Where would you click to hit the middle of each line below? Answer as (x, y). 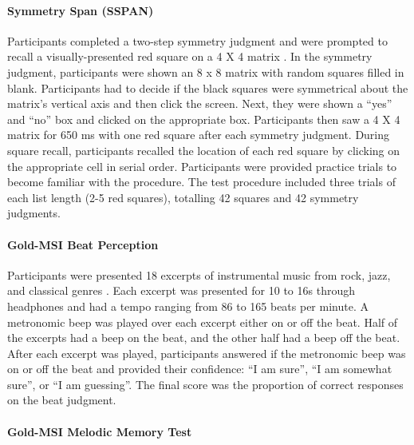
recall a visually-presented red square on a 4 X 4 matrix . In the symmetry (190, 56)
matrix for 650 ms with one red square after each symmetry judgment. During (199, 135)
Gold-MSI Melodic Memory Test (100, 431)
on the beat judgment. (62, 400)
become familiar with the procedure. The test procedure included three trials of (201, 182)
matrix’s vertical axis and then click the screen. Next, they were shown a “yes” (200, 103)
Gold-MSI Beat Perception (83, 244)
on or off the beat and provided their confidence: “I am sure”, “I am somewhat (200, 369)
